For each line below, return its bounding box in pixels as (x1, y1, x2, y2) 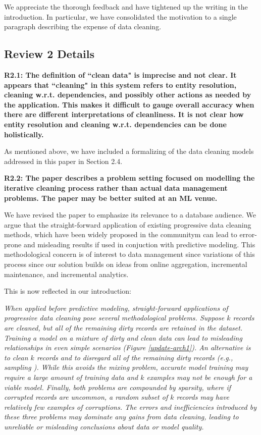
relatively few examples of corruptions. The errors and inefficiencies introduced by (4, 401, 256, 412)
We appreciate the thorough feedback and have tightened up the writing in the (4, 2, 248, 12)
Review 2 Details (4, 46, 94, 62)
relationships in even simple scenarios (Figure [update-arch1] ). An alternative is (4, 342, 251, 353)
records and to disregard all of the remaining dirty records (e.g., (36, 352, 233, 362)
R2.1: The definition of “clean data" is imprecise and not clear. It (4, 69, 237, 80)
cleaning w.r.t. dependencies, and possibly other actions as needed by (4, 89, 251, 100)
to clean (4, 352, 28, 362)
